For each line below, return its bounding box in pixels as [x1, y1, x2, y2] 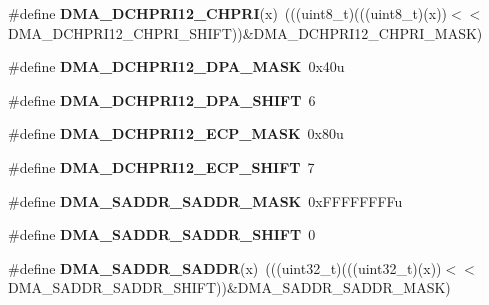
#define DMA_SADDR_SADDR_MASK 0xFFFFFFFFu [8, 190, 403, 211]
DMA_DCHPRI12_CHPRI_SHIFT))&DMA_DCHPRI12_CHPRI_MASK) [8, 22, 483, 43]
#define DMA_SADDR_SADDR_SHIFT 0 [8, 224, 316, 245]
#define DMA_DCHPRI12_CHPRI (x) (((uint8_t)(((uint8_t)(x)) [8, 3, 448, 23]
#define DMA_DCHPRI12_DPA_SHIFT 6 [8, 89, 316, 110]
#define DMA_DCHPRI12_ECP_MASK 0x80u [8, 123, 344, 144]
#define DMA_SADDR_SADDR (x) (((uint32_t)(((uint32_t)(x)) [8, 257, 442, 278]
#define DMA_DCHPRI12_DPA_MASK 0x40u [8, 56, 345, 77]
